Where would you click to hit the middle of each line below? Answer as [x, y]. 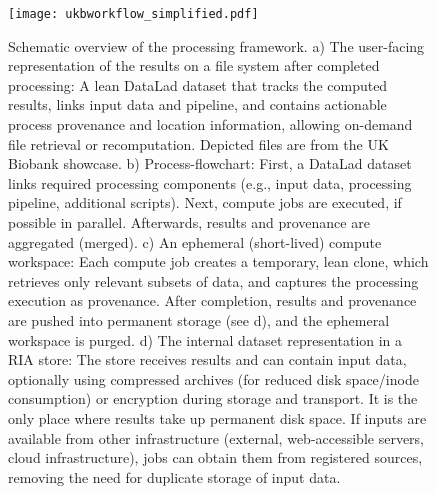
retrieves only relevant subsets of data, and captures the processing [213, 280]
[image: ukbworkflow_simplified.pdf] [133, 14]
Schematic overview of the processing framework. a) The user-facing [216, 45]
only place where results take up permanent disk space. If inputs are [217, 417]
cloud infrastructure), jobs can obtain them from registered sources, [215, 457]
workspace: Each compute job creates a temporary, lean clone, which [218, 261]
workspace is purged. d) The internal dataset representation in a [205, 339]
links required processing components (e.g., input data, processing [210, 182]
